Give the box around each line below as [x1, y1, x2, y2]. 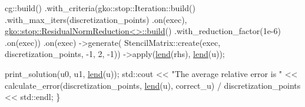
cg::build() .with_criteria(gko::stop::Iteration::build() [5, 2, 195, 14]
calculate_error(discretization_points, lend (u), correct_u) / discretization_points [5, 79, 301, 91]
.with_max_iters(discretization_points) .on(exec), [5, 13, 187, 25]
